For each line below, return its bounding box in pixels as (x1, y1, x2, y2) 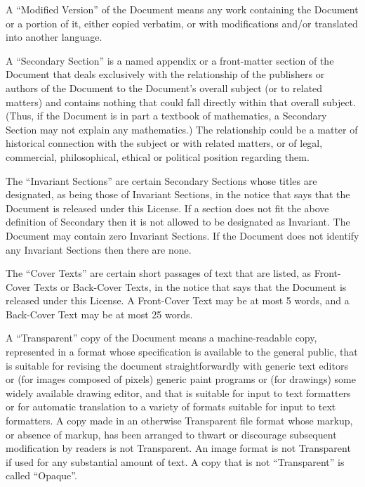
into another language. (6, 30, 102, 44)
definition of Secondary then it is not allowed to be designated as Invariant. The (6, 214, 350, 229)
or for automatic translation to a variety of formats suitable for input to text (6, 399, 336, 414)
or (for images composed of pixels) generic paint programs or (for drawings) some (6, 372, 356, 387)
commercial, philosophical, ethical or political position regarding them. (6, 149, 310, 164)
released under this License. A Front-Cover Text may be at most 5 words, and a (6, 293, 350, 308)
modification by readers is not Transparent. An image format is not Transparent (6, 441, 351, 455)
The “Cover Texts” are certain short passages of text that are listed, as (6, 266, 312, 280)
